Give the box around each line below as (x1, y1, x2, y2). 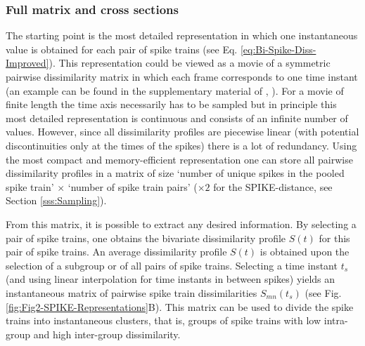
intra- (324, 313, 348, 328)
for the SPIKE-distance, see (213, 179, 333, 194)
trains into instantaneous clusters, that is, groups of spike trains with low (6, 313, 321, 328)
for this (319, 230, 350, 245)
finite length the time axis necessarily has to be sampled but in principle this (6, 97, 337, 112)
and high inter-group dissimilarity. (33, 326, 181, 341)
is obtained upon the (260, 244, 350, 259)
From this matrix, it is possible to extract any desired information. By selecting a (6, 216, 357, 231)
